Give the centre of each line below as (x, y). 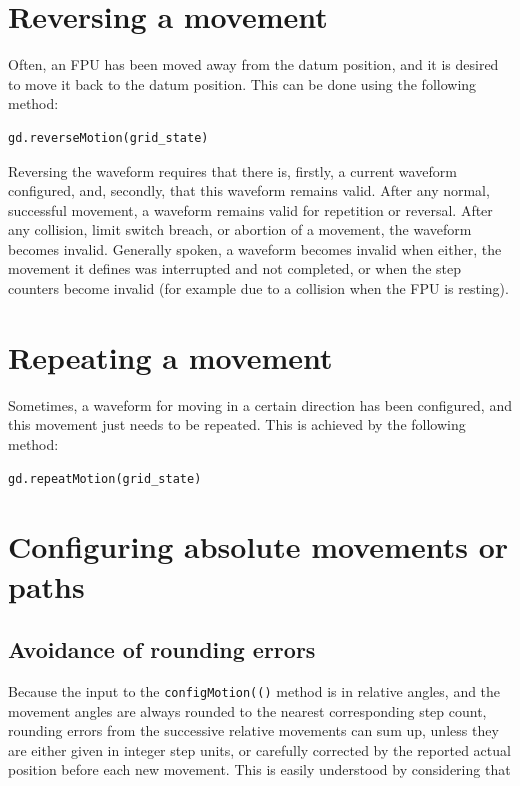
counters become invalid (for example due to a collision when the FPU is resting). (258, 288)
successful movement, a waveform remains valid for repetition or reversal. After (250, 209)
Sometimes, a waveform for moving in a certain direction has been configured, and (260, 404)
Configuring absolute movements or (258, 546)
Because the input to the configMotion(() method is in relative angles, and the (254, 690)
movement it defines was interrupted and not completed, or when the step (234, 268)
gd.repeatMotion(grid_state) (105, 478)
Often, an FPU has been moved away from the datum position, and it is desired (253, 64)
